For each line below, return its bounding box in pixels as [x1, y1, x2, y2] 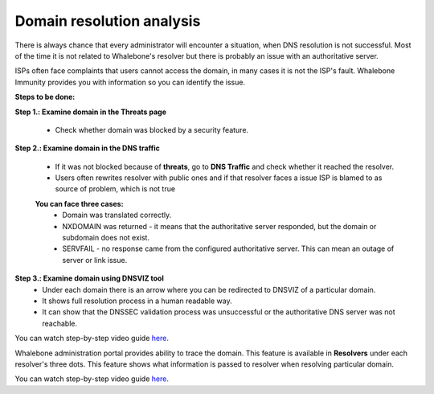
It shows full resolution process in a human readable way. [42, 296, 232, 306]
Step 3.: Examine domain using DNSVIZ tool [14, 273, 164, 283]
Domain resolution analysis [14, 12, 201, 30]
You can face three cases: [35, 199, 124, 208]
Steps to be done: [14, 92, 76, 102]
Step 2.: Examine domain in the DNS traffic [14, 143, 161, 153]
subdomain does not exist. [62, 233, 150, 243]
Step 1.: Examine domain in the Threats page [14, 107, 166, 117]
